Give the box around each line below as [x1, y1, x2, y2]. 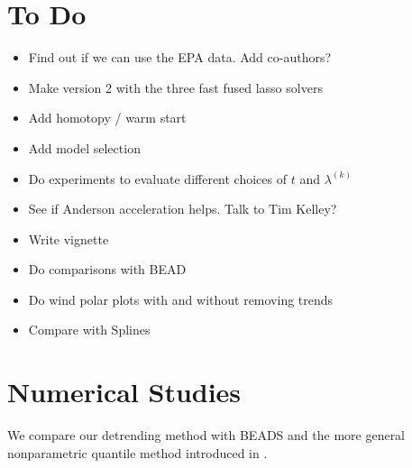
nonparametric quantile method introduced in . [7, 443, 268, 462]
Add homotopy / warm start [28, 108, 187, 127]
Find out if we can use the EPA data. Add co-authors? [28, 48, 332, 67]
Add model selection [28, 138, 141, 157]
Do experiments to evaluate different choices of [28, 169, 288, 188]
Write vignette [28, 229, 109, 248]
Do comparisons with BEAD [28, 260, 187, 279]
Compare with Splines [28, 320, 151, 339]
